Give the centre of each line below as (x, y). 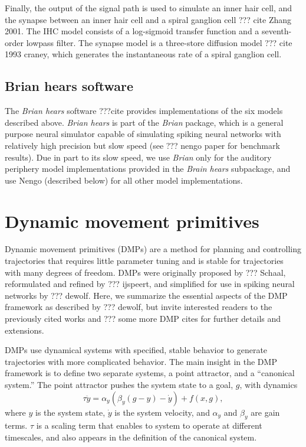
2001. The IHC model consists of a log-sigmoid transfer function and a (132, 31)
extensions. (24, 330)
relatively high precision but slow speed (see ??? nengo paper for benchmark (142, 145)
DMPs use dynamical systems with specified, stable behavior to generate (136, 350)
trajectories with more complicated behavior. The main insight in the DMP (141, 361)
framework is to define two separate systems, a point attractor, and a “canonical (150, 373)
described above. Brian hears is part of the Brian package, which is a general (144, 122)
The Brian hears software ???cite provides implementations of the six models (144, 111)
